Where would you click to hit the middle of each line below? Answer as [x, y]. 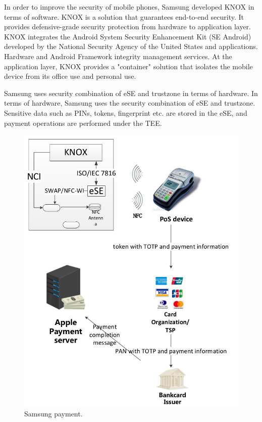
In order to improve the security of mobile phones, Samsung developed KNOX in [129, 7]
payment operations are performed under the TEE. [83, 123]
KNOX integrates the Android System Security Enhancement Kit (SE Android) [128, 36]
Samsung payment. [54, 414]
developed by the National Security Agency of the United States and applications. [131, 46]
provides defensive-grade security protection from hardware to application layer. [128, 27]
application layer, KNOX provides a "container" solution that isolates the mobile [128, 66]
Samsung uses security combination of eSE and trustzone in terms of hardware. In [131, 93]
